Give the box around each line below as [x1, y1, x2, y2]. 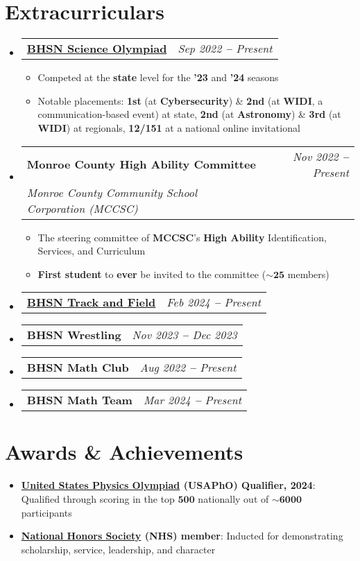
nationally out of [198, 492, 269, 506]
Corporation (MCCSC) [26, 200, 138, 216]
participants [21, 505, 72, 519]
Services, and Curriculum [37, 243, 146, 258]
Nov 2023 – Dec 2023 [132, 327, 237, 343]
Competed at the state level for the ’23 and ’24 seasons [37, 70, 279, 85]
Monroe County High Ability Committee [26, 156, 256, 172]
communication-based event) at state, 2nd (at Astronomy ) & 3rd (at [37, 107, 341, 121]
